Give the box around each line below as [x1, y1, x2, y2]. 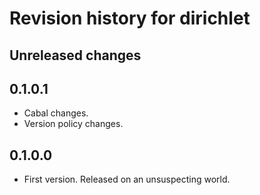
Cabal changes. [23, 107, 89, 119]
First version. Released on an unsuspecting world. [23, 173, 231, 186]
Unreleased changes [9, 47, 142, 64]
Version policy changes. [23, 118, 124, 130]
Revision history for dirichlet [9, 7, 251, 30]
